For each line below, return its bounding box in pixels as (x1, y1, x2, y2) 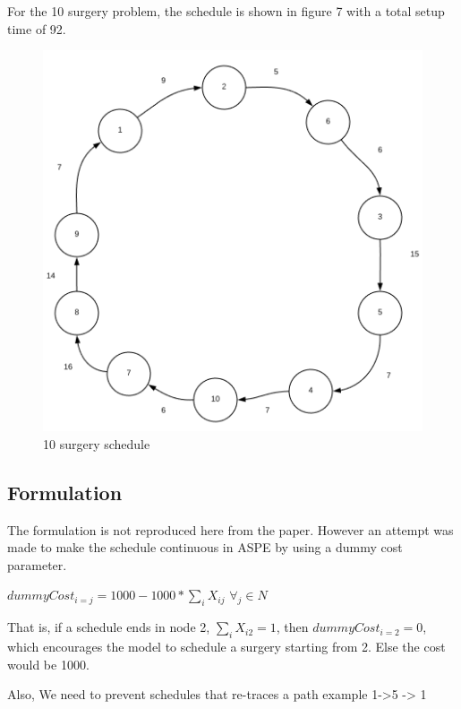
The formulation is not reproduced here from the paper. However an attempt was (7, 520, 454, 539)
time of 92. (7, 19, 66, 38)
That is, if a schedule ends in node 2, (7, 618, 210, 636)
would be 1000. (7, 654, 90, 673)
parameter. (7, 555, 67, 574)
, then (276, 618, 309, 636)
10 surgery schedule (43, 434, 150, 453)
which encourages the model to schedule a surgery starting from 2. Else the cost (7, 636, 446, 655)
